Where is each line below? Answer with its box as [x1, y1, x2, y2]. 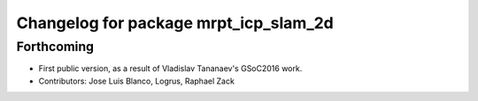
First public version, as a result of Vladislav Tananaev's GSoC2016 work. [38, 63, 303, 74]
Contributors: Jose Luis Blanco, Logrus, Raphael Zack [38, 76, 235, 86]
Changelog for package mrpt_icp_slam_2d [16, 13, 334, 32]
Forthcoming [16, 39, 95, 54]
